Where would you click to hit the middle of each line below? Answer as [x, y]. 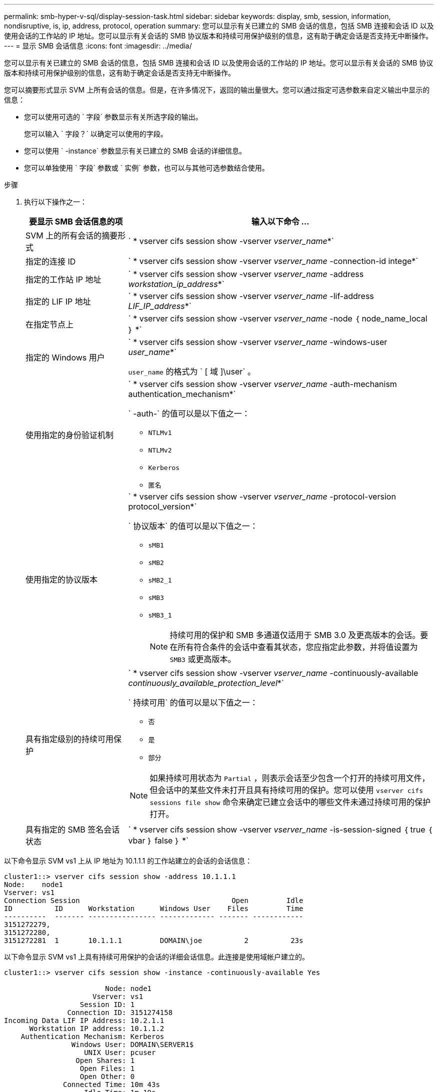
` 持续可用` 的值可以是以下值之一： [193, 702]
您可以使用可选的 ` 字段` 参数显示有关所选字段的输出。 [113, 117]
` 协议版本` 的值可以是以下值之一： [193, 526]
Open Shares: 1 [105, 1060]
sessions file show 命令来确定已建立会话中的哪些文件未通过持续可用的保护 [290, 802]
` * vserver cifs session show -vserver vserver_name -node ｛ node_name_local [278, 318]
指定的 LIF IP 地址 [58, 301]
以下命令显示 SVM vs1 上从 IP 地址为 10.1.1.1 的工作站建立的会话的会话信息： [128, 861]
